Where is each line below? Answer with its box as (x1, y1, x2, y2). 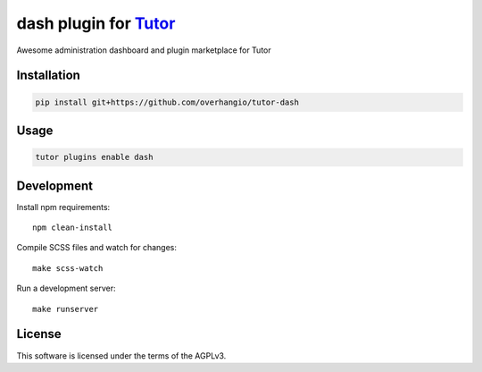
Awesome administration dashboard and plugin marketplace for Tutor (16, 45, 271, 55)
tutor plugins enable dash (35, 152, 154, 163)
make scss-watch (32, 263, 104, 273)
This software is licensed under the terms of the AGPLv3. (16, 350, 227, 361)
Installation (16, 68, 80, 83)
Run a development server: (16, 283, 116, 294)
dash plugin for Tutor (16, 13, 176, 33)
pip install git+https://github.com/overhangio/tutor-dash (35, 97, 299, 107)
